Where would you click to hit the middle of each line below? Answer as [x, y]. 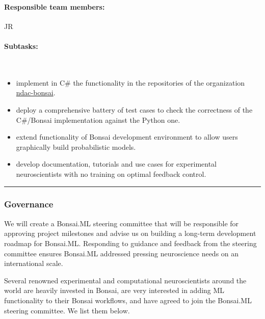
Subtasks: [21, 46]
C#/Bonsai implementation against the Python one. [98, 119]
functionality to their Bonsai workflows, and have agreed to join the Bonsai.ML [128, 300]
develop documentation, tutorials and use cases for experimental [116, 164]
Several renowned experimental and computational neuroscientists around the [125, 280]
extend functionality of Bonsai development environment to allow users [127, 137]
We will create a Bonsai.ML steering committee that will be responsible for [122, 223]
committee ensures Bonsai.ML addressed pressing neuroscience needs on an [122, 253]
